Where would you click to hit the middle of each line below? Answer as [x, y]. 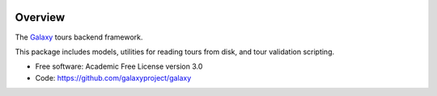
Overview [40, 17]
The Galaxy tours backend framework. [79, 37]
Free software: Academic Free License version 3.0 [119, 67]
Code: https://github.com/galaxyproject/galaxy [113, 77]
